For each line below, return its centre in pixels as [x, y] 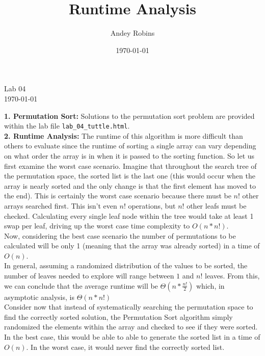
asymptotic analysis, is [39, 297]
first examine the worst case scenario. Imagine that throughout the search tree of [130, 166]
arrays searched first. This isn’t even [61, 205]
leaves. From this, [232, 276]
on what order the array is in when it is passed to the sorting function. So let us [129, 155]
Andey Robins [132, 33]
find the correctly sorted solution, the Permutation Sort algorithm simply [118, 316]
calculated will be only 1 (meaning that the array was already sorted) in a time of [132, 246]
